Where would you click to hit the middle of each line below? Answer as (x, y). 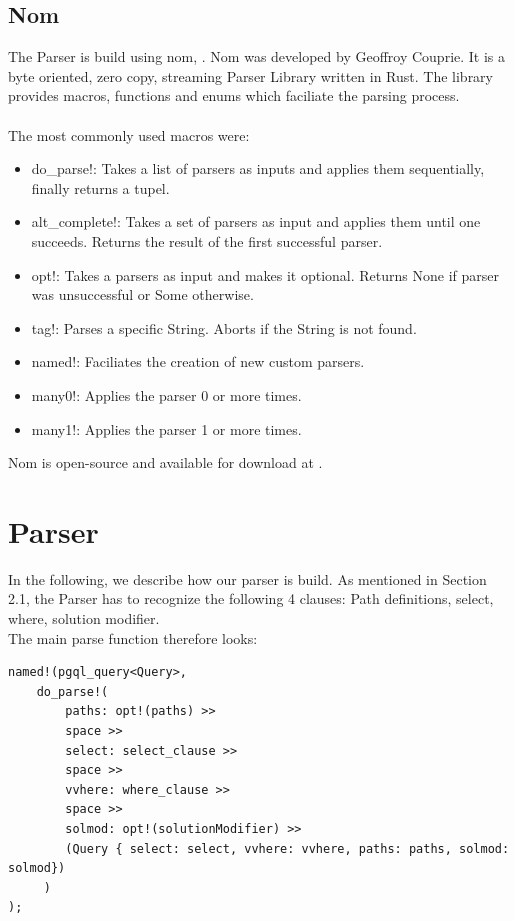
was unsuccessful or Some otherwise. (142, 294)
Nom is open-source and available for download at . (165, 462)
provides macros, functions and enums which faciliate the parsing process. (234, 95)
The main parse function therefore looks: (133, 637)
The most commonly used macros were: (129, 134)
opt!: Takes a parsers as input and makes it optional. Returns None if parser (265, 274)
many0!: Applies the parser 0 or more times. (166, 394)
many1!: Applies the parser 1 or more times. (166, 428)
